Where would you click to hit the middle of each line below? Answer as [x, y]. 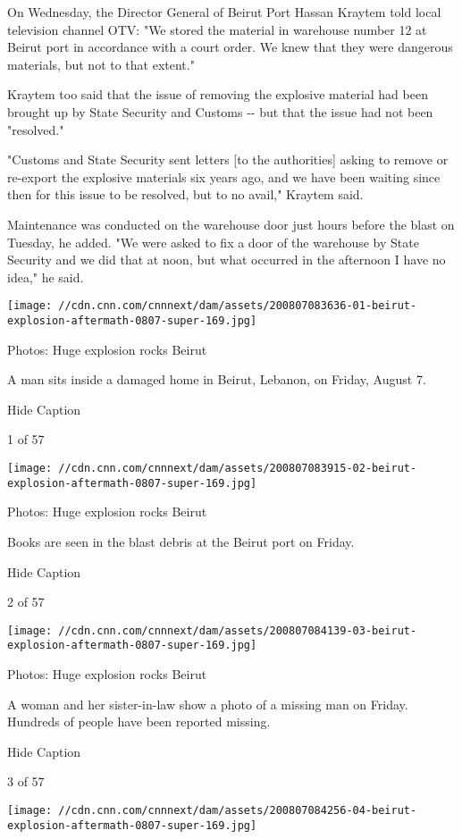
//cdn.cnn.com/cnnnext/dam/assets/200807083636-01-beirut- [238, 306]
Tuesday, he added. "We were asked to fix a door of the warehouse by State [213, 242]
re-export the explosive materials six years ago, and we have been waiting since [224, 176]
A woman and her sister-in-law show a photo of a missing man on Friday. [208, 704]
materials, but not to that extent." [101, 64]
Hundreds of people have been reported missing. [139, 722]
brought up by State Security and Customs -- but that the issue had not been [220, 111]
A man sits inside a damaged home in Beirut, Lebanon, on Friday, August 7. [217, 379]
